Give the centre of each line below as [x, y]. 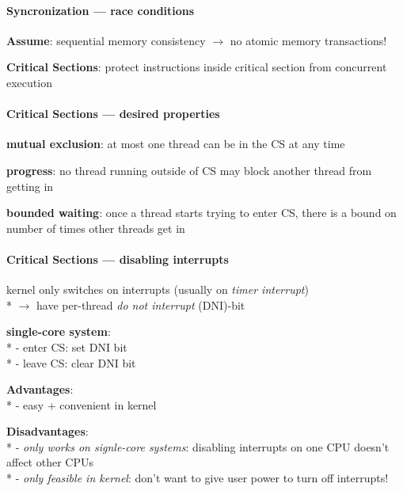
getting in [30, 186]
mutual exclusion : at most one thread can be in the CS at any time [176, 144]
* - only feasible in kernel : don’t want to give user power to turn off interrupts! [198, 478]
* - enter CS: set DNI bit [67, 346]
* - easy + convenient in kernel [82, 404]
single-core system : [59, 331]
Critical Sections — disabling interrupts [118, 259]
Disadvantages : [48, 431]
